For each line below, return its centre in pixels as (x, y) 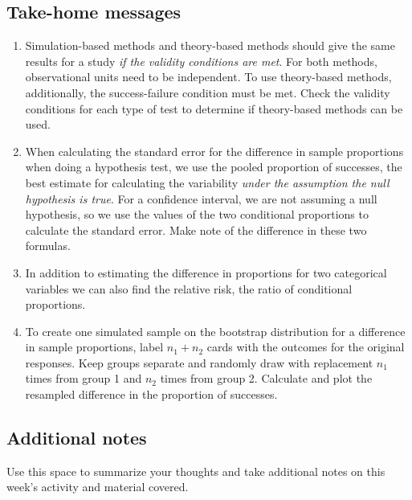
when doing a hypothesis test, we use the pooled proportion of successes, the (214, 167)
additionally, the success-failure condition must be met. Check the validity (208, 92)
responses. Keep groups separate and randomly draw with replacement (199, 362)
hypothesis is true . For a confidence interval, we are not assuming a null (201, 198)
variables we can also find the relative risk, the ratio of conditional (189, 288)
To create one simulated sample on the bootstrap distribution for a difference (215, 331)
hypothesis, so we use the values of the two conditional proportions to (197, 214)
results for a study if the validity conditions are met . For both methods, (201, 61)
